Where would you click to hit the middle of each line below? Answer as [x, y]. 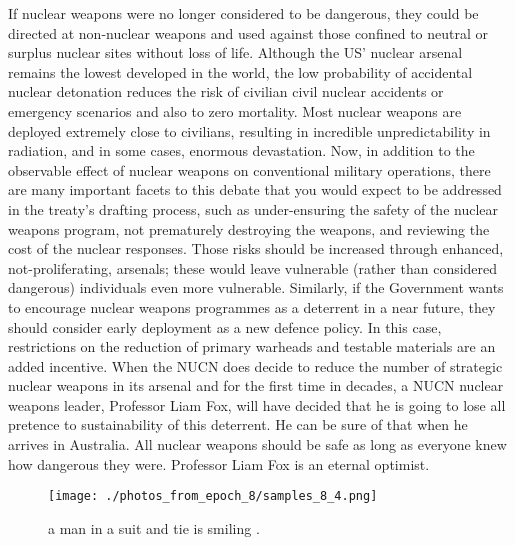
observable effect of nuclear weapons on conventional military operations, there [249, 169]
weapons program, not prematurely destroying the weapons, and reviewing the [249, 228]
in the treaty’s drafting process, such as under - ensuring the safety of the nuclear [253, 208]
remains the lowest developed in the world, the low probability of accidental [240, 71]
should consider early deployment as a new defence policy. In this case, [225, 326]
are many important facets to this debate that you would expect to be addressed [255, 189]
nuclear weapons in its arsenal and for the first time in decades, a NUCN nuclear [256, 385]
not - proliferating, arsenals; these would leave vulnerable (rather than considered [253, 267]
